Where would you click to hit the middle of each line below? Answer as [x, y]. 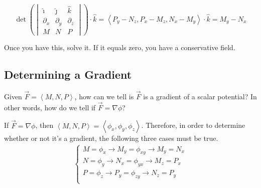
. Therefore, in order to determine [193, 125]
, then [44, 125]
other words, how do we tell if [50, 107]
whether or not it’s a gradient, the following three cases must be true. [111, 138]
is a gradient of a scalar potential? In [200, 97]
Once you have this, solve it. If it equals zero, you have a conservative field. [120, 47]
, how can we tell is [104, 97]
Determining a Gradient [68, 74]
